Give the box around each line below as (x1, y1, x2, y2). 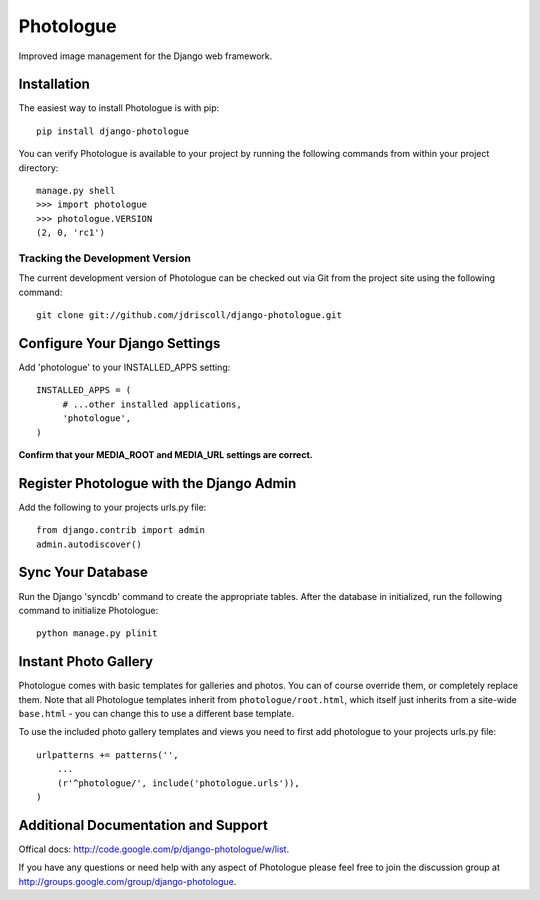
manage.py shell (36, 185, 116, 197)
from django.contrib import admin (36, 525, 205, 536)
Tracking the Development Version (18, 251, 192, 265)
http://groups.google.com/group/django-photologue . (18, 875, 237, 887)
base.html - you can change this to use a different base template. (18, 708, 295, 720)
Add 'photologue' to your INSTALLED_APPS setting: (18, 361, 231, 374)
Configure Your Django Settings (18, 335, 221, 352)
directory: (18, 161, 59, 174)
